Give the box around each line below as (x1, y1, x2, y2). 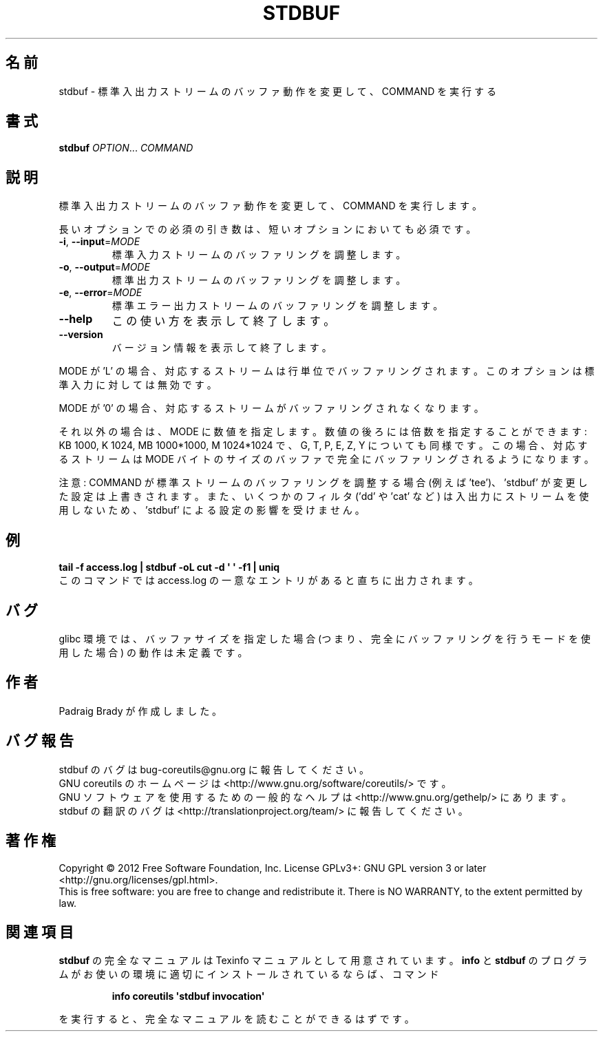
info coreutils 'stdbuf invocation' (112, 990, 265, 1003)
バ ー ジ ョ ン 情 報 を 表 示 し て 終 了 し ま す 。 (112, 342, 332, 354)
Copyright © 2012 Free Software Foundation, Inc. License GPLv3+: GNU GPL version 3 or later (59, 861, 487, 874)
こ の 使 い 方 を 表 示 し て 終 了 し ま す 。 (112, 314, 335, 328)
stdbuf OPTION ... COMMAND (59, 142, 193, 154)
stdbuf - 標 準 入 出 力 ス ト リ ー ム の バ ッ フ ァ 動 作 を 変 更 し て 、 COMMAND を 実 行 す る (59, 85, 496, 97)
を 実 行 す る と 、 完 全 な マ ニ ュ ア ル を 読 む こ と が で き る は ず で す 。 (59, 1013, 414, 1025)
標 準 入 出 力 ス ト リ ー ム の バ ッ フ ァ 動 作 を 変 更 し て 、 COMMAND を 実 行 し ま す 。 (59, 200, 483, 212)
